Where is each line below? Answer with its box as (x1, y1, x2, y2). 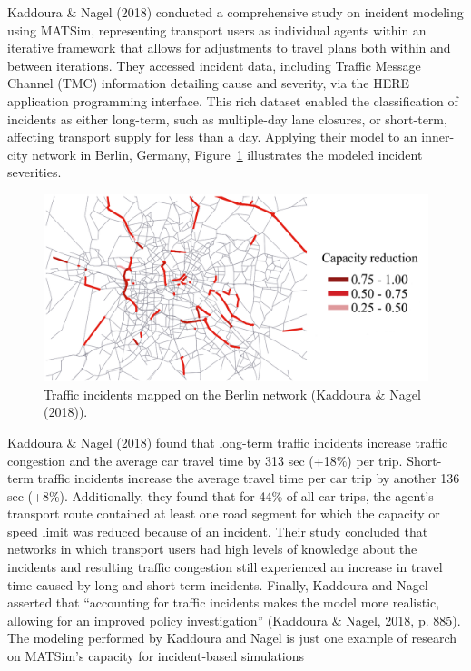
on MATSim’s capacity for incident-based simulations (7, 646, 305, 666)
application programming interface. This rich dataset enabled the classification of (7, 91, 458, 110)
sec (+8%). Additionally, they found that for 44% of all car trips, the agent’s (7, 486, 434, 505)
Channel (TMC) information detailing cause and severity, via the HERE (7, 74, 410, 93)
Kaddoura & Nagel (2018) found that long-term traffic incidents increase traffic (7, 432, 448, 451)
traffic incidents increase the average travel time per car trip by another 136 (37, 469, 460, 488)
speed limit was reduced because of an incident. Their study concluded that (7, 521, 428, 540)
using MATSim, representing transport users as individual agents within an (7, 20, 427, 39)
